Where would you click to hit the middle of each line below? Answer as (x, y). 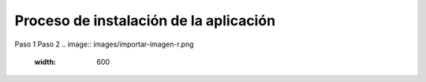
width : (45, 61)
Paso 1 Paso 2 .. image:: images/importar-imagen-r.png (104, 44)
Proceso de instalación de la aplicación (145, 20)
